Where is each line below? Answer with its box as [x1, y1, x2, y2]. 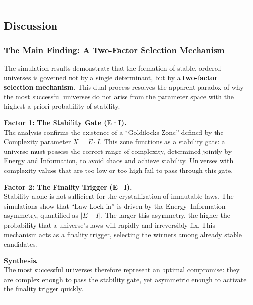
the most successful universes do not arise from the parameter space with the [4, 91, 234, 101]
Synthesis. [4, 255, 38, 265]
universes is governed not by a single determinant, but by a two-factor [4, 72, 217, 82]
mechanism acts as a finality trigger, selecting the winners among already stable [4, 229, 242, 239]
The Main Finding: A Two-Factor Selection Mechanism [4, 43, 225, 56]
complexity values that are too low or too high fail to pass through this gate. [4, 165, 233, 175]
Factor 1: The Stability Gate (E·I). [4, 117, 126, 127]
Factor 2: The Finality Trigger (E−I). [4, 181, 132, 191]
